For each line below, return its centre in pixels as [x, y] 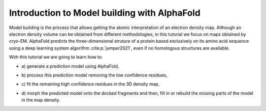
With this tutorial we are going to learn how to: [56, 57]
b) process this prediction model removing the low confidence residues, [94, 75]
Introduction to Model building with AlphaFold [105, 13]
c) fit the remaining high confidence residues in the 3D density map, [90, 84]
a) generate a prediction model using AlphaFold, [70, 66]
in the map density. [41, 100]
